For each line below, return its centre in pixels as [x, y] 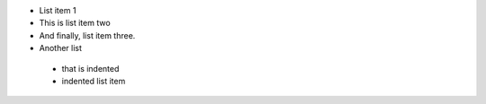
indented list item [94, 81]
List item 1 [58, 10]
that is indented [90, 68]
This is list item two [75, 23]
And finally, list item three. [87, 35]
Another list [61, 48]
